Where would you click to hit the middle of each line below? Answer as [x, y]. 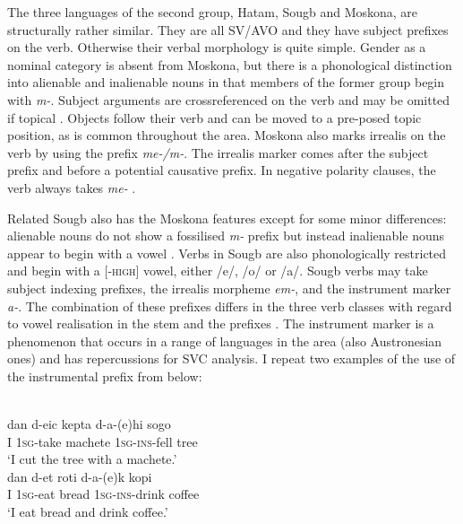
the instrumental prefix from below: [105, 376]
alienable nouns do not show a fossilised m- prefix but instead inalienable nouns [226, 236]
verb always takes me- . [72, 187]
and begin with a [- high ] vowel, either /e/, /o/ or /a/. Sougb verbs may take [218, 271]
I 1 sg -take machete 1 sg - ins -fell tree [103, 441]
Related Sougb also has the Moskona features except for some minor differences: [227, 218]
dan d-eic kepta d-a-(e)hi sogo [89, 424]
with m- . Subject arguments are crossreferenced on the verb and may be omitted [229, 99]
